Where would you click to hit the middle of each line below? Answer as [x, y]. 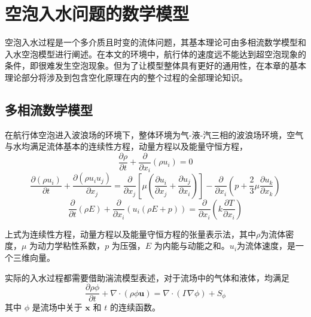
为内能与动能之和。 [192, 246]
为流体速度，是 [266, 246]
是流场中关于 [57, 307]
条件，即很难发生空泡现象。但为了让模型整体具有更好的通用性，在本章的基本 [155, 65]
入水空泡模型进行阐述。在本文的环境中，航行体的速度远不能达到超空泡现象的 [155, 54]
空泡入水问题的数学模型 [97, 13]
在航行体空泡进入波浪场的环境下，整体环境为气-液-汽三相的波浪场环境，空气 [154, 134]
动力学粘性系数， [71, 246]
